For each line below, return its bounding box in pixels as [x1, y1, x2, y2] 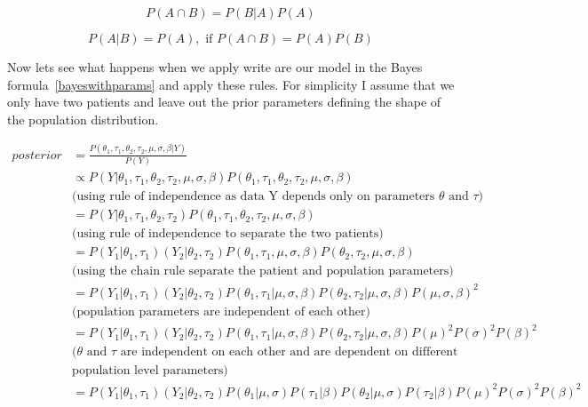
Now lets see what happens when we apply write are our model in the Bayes [7, 58, 423, 76]
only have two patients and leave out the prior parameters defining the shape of [7, 92, 441, 111]
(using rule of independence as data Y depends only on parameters [72, 190, 435, 203]
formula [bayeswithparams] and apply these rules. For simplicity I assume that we [7, 75, 455, 93]
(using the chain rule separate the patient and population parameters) [72, 265, 454, 278]
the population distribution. [7, 109, 159, 128]
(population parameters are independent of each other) [72, 305, 370, 318]
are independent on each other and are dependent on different [120, 346, 458, 359]
